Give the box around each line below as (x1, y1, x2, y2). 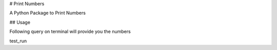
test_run (9, 38, 27, 44)
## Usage (9, 19, 31, 25)
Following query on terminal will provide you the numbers (9, 28, 131, 35)
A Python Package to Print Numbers (9, 10, 86, 16)
